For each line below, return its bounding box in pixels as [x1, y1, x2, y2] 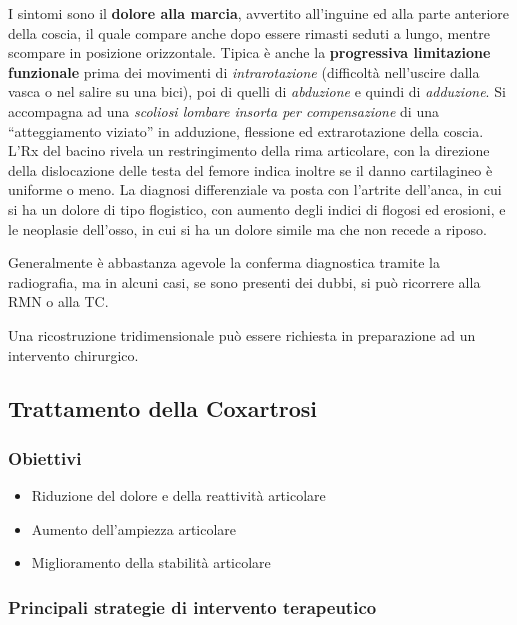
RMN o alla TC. [8, 291, 109, 312]
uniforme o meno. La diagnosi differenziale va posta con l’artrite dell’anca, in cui [8, 179, 502, 200]
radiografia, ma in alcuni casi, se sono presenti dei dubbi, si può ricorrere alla [8, 271, 481, 292]
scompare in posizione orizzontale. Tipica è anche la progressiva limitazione [8, 42, 491, 63]
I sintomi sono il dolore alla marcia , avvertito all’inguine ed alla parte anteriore [8, 3, 509, 23]
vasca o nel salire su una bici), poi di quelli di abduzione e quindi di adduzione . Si [8, 81, 506, 102]
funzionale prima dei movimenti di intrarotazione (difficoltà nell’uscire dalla [8, 61, 480, 82]
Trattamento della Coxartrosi [8, 393, 318, 424]
